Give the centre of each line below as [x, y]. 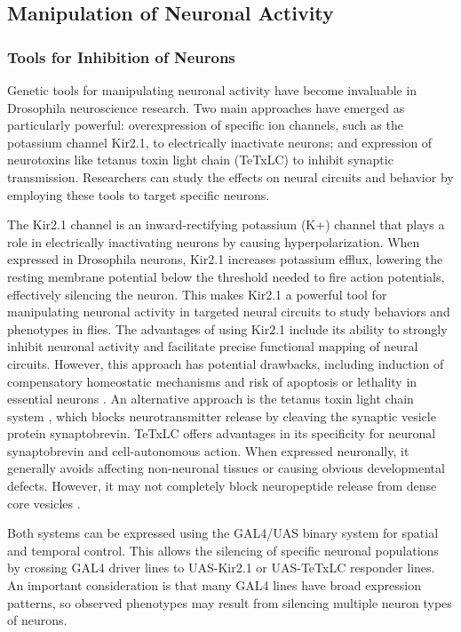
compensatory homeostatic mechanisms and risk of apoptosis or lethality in [212, 381]
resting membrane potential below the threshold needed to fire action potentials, [226, 276]
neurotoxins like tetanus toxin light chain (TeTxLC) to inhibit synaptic [200, 160]
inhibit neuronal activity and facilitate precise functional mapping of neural [213, 346]
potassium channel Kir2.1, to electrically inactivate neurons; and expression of [220, 142]
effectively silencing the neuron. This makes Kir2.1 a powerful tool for [197, 294]
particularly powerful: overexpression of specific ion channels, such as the [205, 125]
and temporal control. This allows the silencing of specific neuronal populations [223, 550]
